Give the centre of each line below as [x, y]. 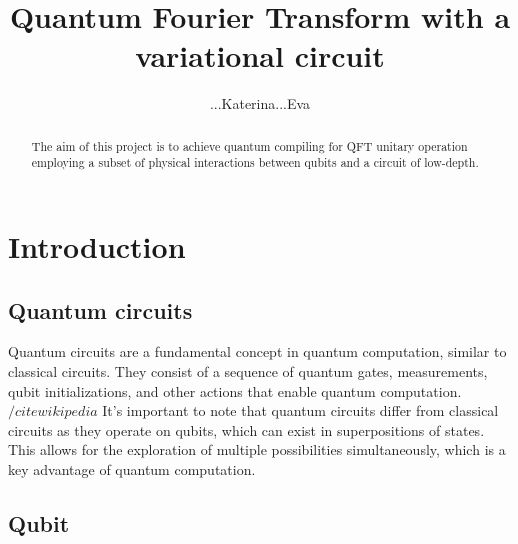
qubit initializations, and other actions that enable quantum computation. [235, 390]
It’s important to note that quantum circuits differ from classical [300, 410]
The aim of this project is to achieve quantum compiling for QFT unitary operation [249, 145]
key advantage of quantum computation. [132, 468]
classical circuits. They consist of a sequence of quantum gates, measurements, [248, 371]
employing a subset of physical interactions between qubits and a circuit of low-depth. [255, 162]
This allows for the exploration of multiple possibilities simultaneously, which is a [257, 449]
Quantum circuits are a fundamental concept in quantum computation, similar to [257, 351]
